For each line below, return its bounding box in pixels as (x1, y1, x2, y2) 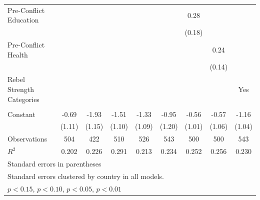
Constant (7, 108, 35, 119)
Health (7, 49, 28, 59)
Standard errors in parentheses (7, 158, 101, 168)
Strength (7, 83, 34, 94)
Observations (7, 133, 47, 144)
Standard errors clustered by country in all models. (7, 170, 164, 181)
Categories (7, 93, 39, 104)
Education (7, 14, 39, 25)
